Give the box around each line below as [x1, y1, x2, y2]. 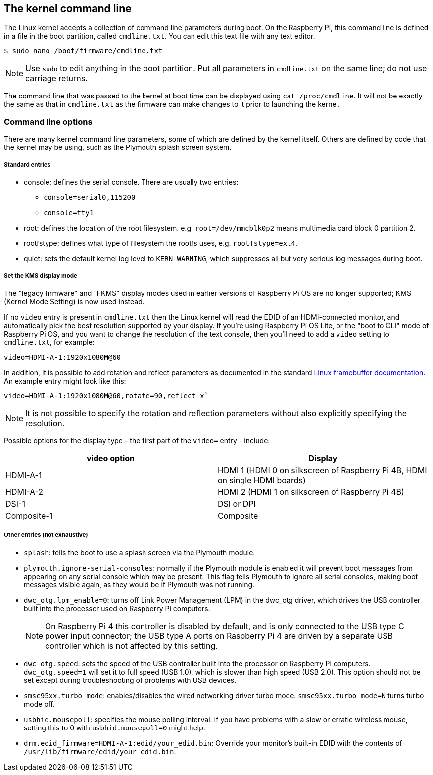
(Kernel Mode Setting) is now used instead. [4, 297, 144, 306]
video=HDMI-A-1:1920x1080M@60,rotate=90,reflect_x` [4, 391, 209, 400]
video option [86, 453, 135, 463]
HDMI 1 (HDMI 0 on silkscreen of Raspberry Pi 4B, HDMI [218, 465, 427, 475]
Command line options [4, 116, 93, 127]
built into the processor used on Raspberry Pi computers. [24, 604, 210, 613]
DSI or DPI [218, 498, 256, 509]
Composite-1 [5, 510, 53, 521]
